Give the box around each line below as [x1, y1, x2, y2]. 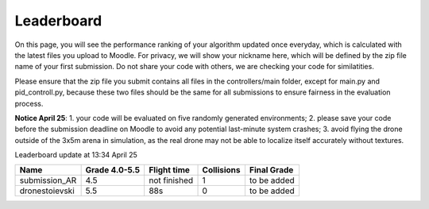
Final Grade [249, 164, 294, 176]
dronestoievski [19, 185, 75, 196]
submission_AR [19, 175, 77, 186]
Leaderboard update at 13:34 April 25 [14, 150, 138, 160]
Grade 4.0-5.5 [85, 164, 141, 176]
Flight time [148, 164, 191, 176]
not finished [148, 175, 194, 186]
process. [14, 99, 44, 108]
